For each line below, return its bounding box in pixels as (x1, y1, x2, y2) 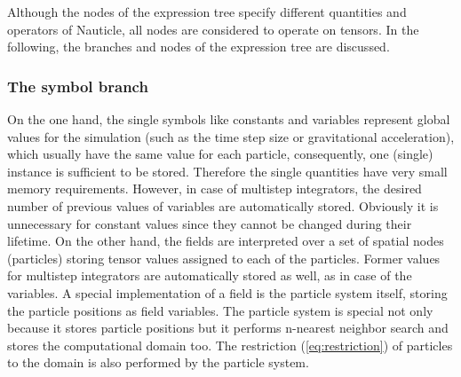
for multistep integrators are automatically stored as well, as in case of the (7, 266, 412, 285)
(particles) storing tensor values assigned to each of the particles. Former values (7, 248, 441, 267)
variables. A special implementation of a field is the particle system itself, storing (7, 283, 448, 302)
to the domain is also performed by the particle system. (7, 353, 309, 372)
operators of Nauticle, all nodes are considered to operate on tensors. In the (7, 20, 419, 38)
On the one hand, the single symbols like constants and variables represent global (7, 110, 450, 128)
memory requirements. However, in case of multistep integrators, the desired (7, 179, 422, 198)
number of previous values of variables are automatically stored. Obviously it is (7, 196, 439, 215)
